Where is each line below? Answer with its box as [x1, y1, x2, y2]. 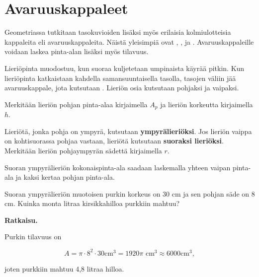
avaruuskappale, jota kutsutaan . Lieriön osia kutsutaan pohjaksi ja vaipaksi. [4, 82, 239, 93]
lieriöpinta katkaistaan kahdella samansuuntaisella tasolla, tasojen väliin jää [4, 72, 236, 83]
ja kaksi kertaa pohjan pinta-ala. [15, 172, 115, 182]
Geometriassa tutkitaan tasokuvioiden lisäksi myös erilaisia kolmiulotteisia [4, 27, 231, 37]
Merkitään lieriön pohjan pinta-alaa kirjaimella [4, 99, 148, 109]
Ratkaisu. [4, 214, 38, 225]
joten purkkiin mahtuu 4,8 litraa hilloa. [4, 263, 124, 274]
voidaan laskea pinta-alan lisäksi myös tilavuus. [4, 46, 149, 57]
